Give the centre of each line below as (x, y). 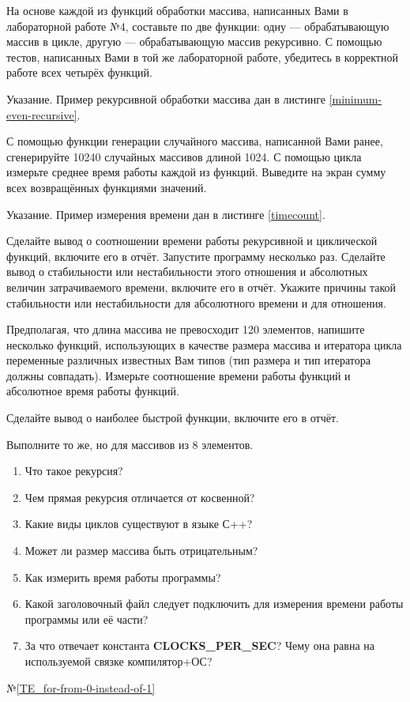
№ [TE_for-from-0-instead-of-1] (81, 687)
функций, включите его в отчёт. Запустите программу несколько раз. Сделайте (196, 256)
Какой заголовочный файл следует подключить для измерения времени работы (214, 604)
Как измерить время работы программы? (123, 577)
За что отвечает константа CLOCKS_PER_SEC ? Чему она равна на (200, 645)
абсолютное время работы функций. (93, 391)
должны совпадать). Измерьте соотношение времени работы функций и (179, 375)
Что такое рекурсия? (74, 471)
